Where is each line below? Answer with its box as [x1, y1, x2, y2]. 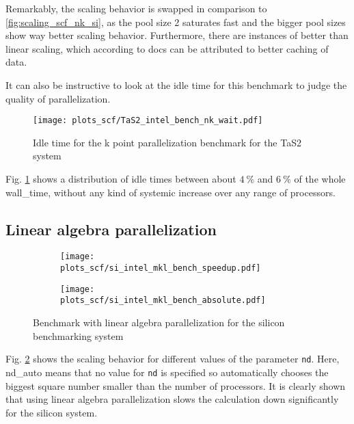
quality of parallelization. [5, 91, 111, 105]
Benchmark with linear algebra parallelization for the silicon [33, 315, 285, 330]
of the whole [294, 172, 346, 185]
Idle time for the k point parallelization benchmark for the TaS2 [33, 135, 301, 149]
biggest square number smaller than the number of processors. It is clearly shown [5, 378, 346, 393]
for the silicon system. [5, 405, 98, 419]
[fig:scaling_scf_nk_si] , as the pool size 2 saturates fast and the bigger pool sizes [5, 14, 346, 29]
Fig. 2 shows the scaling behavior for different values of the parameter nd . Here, [5, 352, 340, 366]
